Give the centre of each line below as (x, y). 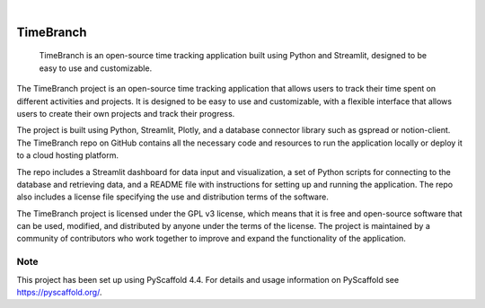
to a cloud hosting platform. (67, 155)
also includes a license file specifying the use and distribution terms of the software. (173, 197)
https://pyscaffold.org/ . (59, 293)
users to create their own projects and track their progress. (126, 113)
